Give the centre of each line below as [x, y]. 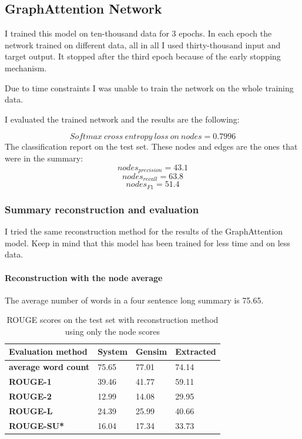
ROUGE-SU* [37, 425]
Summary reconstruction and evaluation [102, 209]
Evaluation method [48, 351]
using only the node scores [113, 331]
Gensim [152, 351]
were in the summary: [44, 158]
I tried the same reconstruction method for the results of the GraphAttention [144, 231]
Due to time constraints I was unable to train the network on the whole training [149, 88]
